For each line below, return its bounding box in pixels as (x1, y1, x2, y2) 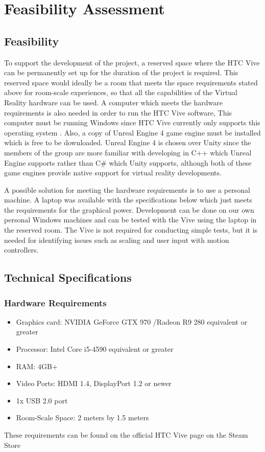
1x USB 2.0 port (16, 395, 68, 405)
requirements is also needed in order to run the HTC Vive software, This (4, 107, 232, 118)
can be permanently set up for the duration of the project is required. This (4, 67, 238, 78)
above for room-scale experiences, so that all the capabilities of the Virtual (4, 87, 238, 98)
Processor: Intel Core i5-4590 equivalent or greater (16, 344, 174, 354)
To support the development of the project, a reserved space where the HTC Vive (4, 57, 260, 67)
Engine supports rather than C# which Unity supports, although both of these (4, 157, 252, 168)
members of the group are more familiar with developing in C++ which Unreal (4, 147, 252, 157)
